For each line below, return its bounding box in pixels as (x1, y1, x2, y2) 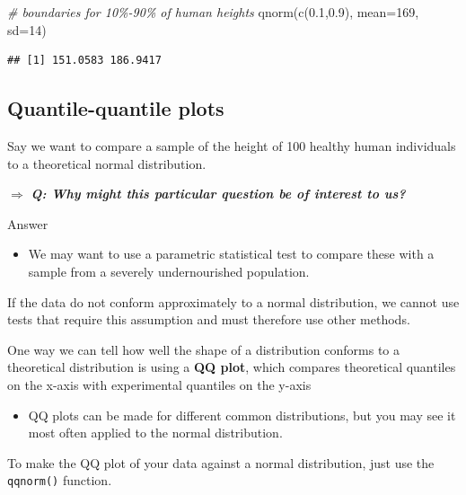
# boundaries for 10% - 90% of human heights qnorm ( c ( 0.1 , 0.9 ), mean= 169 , (7, 3, 419, 21)
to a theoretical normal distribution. (7, 154, 207, 172)
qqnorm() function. (7, 471, 112, 490)
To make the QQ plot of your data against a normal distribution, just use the (7, 453, 435, 472)
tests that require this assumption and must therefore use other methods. (7, 310, 410, 329)
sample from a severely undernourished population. (28, 261, 310, 280)
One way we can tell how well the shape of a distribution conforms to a (7, 340, 400, 358)
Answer (7, 214, 48, 233)
